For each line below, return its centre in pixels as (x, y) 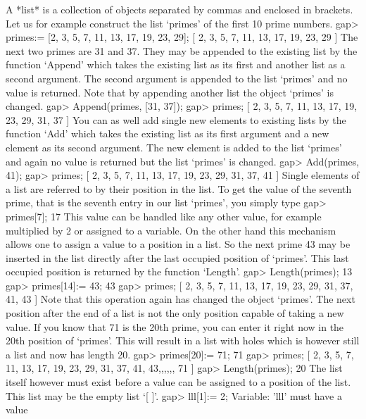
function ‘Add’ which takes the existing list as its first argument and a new (168, 133)
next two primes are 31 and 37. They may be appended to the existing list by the (182, 50)
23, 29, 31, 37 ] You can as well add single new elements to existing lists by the (176, 119)
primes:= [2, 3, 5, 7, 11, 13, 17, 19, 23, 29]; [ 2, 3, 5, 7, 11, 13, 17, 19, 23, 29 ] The (182, 37)
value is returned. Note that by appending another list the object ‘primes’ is (170, 92)
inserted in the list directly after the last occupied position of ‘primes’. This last (177, 257)
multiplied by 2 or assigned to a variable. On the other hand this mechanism (171, 230)
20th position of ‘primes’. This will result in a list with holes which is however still (183, 340)
